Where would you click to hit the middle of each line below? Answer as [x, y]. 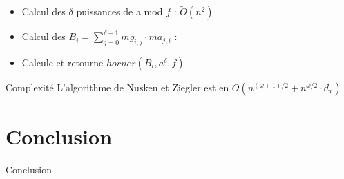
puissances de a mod [120, 11]
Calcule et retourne [63, 63]
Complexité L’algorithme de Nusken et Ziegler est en [117, 87]
